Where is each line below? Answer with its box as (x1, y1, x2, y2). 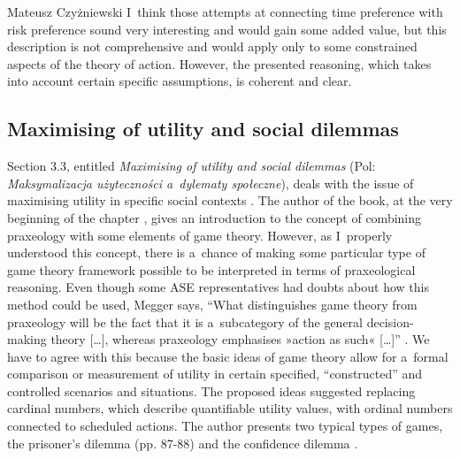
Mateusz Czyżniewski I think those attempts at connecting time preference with (7, 3, 443, 20)
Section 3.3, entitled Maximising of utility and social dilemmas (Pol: (7, 157, 376, 175)
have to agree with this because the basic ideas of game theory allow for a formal (7, 347, 448, 365)
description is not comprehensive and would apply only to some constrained (7, 37, 418, 56)
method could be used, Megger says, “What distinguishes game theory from (7, 295, 418, 313)
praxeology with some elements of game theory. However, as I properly (7, 226, 393, 244)
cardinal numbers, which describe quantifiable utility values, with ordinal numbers (7, 399, 453, 417)
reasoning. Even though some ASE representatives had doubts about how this (7, 278, 429, 296)
